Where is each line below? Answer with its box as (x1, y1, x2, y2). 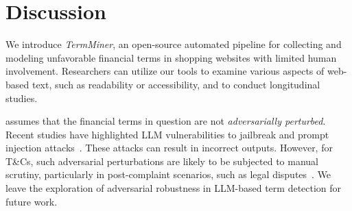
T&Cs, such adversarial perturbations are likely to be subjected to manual (5, 153, 318, 168)
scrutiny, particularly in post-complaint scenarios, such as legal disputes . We (5, 167, 331, 182)
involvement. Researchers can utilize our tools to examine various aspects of (5, 64, 325, 78)
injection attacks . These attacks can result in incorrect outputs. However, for (5, 140, 333, 155)
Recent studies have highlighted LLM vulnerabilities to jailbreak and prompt (5, 127, 329, 141)
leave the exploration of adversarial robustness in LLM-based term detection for (5, 181, 342, 195)
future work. (5, 194, 58, 208)
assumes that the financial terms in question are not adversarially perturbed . (5, 114, 326, 128)
